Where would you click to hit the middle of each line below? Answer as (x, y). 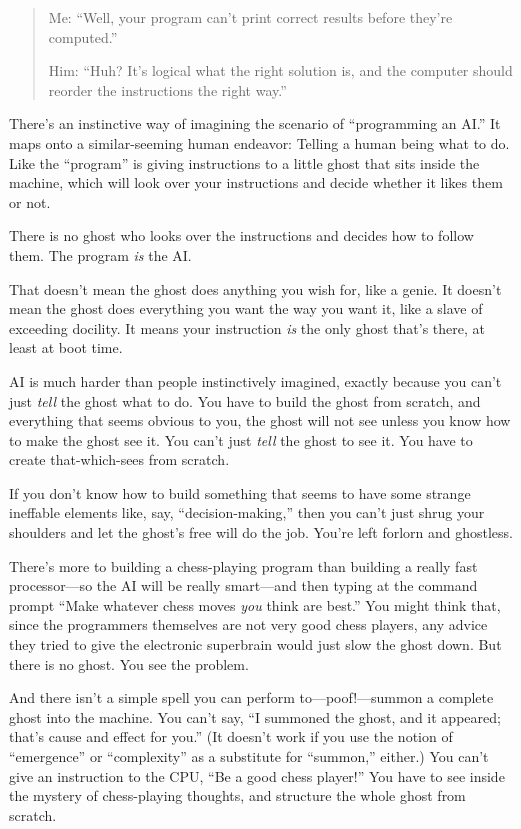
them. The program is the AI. (100, 254)
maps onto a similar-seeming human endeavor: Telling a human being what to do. (259, 142)
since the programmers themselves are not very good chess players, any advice (248, 624)
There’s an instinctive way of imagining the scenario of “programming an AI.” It (255, 123)
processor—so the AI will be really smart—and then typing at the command (243, 585)
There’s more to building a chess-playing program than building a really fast (243, 565)
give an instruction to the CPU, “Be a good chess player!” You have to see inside (257, 775)
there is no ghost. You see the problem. (129, 663)
